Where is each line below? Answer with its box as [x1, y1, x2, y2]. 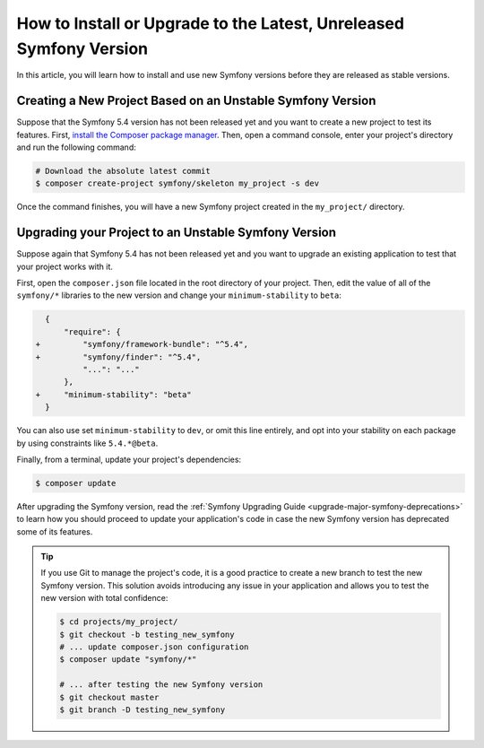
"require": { [64, 326, 121, 336]
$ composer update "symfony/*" [59, 655, 197, 665]
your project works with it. [16, 261, 114, 272]
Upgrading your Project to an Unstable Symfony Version [16, 225, 336, 240]
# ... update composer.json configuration [59, 642, 249, 652]
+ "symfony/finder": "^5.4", [35, 352, 202, 362]
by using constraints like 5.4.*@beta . [16, 438, 159, 448]
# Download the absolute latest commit [35, 166, 211, 177]
